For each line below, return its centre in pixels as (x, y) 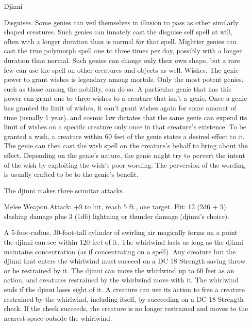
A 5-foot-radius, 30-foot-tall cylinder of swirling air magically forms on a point (121, 232)
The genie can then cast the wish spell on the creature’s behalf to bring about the (126, 146)
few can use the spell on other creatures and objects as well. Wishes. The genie (121, 70)
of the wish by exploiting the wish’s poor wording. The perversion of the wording (125, 164)
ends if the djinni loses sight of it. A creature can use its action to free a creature (125, 289)
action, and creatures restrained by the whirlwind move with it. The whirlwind (121, 280)
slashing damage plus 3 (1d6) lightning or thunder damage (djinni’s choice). (117, 216)
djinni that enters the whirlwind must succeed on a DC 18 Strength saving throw (125, 261)
